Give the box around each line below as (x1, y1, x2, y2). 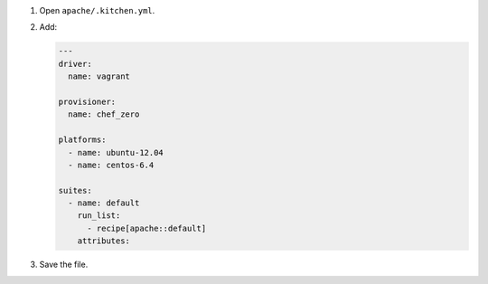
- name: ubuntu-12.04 (68, 147, 164, 157)
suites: (58, 185, 92, 195)
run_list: (77, 211, 121, 221)
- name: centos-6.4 (68, 159, 155, 170)
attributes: (77, 236, 131, 246)
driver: (58, 59, 92, 69)
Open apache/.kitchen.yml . (39, 5, 155, 15)
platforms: (58, 135, 107, 145)
